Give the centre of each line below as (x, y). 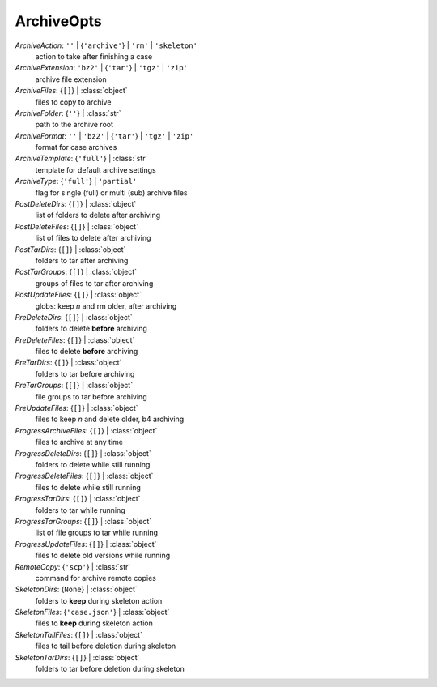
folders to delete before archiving (91, 329)
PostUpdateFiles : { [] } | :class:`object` (78, 295)
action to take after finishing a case (94, 56)
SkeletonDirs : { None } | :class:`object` (76, 589)
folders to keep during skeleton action (99, 600)
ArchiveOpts (59, 21)
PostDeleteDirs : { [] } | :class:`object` (76, 204)
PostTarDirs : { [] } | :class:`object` (70, 249)
